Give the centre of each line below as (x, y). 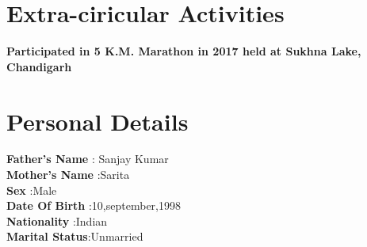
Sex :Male (32, 190)
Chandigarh (39, 66)
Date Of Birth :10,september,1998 (94, 205)
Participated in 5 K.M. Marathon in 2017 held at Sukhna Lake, (184, 51)
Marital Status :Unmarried (75, 236)
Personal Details (97, 121)
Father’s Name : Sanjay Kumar (88, 159)
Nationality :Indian (57, 220)
